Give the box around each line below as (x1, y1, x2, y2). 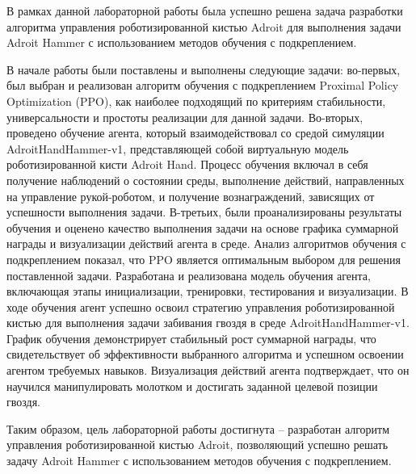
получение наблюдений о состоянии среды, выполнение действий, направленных (6, 171, 405, 188)
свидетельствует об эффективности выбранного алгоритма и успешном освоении (6, 346, 404, 363)
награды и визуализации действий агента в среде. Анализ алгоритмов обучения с (6, 235, 406, 252)
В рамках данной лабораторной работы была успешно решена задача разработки (6, 2, 403, 19)
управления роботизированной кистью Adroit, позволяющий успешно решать (6, 436, 389, 453)
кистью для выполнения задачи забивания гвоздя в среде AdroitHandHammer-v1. (6, 314, 410, 331)
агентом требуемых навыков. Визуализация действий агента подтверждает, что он (6, 362, 410, 379)
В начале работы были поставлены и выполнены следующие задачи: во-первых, (6, 61, 401, 78)
